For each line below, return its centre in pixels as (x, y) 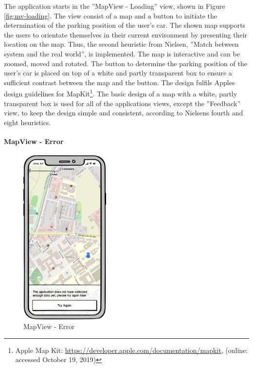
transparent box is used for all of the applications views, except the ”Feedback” (122, 103)
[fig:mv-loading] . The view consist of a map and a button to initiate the (111, 15)
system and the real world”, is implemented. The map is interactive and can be (122, 53)
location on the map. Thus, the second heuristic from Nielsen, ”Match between (121, 44)
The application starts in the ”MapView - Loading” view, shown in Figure (115, 6)
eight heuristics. (27, 122)
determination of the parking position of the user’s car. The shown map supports (125, 25)
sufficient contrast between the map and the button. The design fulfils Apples (119, 82)
